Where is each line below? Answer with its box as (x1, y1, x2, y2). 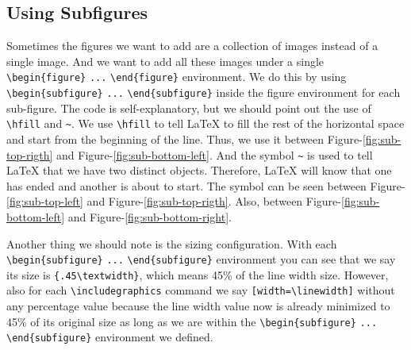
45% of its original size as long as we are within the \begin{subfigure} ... (6, 313, 378, 329)
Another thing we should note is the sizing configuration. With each (6, 235, 337, 252)
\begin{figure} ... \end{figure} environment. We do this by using (6, 68, 347, 85)
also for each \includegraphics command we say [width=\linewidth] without (6, 282, 395, 298)
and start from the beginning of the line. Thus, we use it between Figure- (6, 130, 363, 147)
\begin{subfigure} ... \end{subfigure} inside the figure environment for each (6, 84, 401, 101)
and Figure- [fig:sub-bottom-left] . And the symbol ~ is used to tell (56, 146, 373, 163)
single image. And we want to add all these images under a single (6, 52, 325, 69)
